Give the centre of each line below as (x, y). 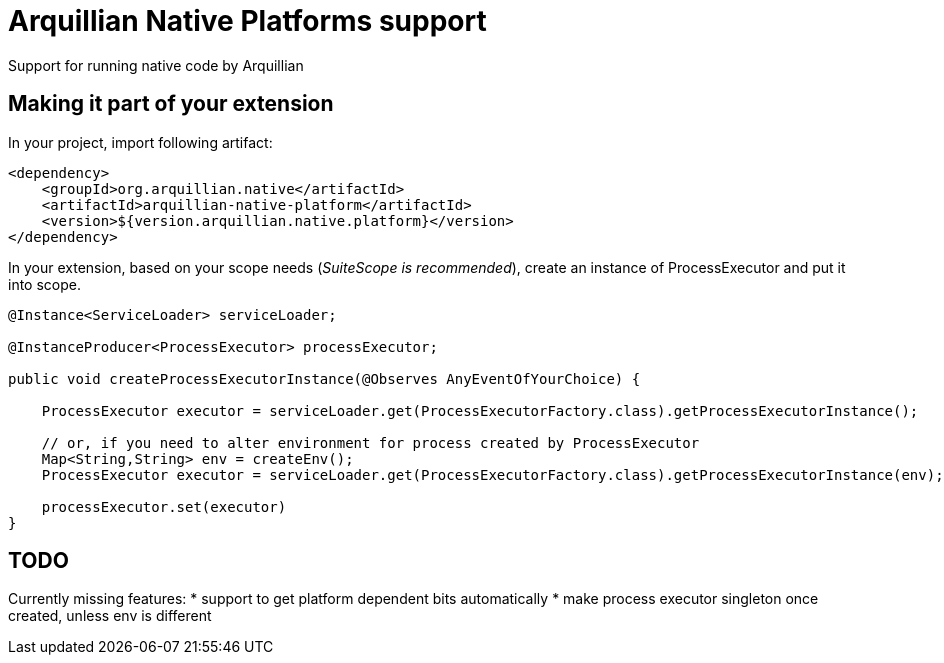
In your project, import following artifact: (140, 142)
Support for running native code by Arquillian (156, 65)
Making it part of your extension (171, 104)
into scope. (44, 284)
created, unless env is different (110, 616)
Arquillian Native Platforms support (247, 21)
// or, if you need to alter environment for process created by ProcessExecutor (370, 442)
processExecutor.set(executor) (164, 506)
